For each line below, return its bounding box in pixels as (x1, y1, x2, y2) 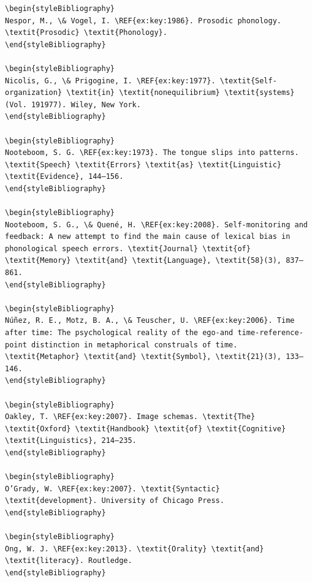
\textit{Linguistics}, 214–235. (5, 436, 137, 445)
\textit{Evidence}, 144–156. (5, 172, 124, 181)
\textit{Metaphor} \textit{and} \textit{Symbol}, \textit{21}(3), (5, 352, 282, 361)
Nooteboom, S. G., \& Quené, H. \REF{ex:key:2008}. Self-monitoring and (5, 220, 308, 229)
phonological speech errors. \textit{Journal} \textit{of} (5, 244, 251, 253)
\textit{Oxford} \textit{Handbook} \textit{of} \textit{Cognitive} (5, 424, 286, 433)
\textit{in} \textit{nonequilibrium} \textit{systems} (66, 88, 295, 97)
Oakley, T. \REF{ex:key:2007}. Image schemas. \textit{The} (5, 412, 256, 421)
